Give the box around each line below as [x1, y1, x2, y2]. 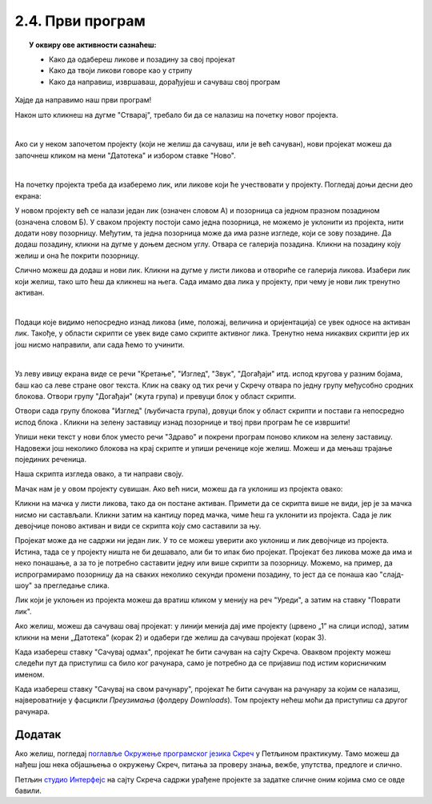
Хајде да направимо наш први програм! [14, 95, 152, 105]
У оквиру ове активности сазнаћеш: [29, 40, 157, 50]
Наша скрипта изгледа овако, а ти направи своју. [14, 469, 184, 479]
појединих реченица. [14, 455, 87, 464]
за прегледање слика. [33, 581, 110, 590]
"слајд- [379, 569, 404, 579]
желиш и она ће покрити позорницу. [14, 251, 140, 260]
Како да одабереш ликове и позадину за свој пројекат [49, 54, 236, 64]
